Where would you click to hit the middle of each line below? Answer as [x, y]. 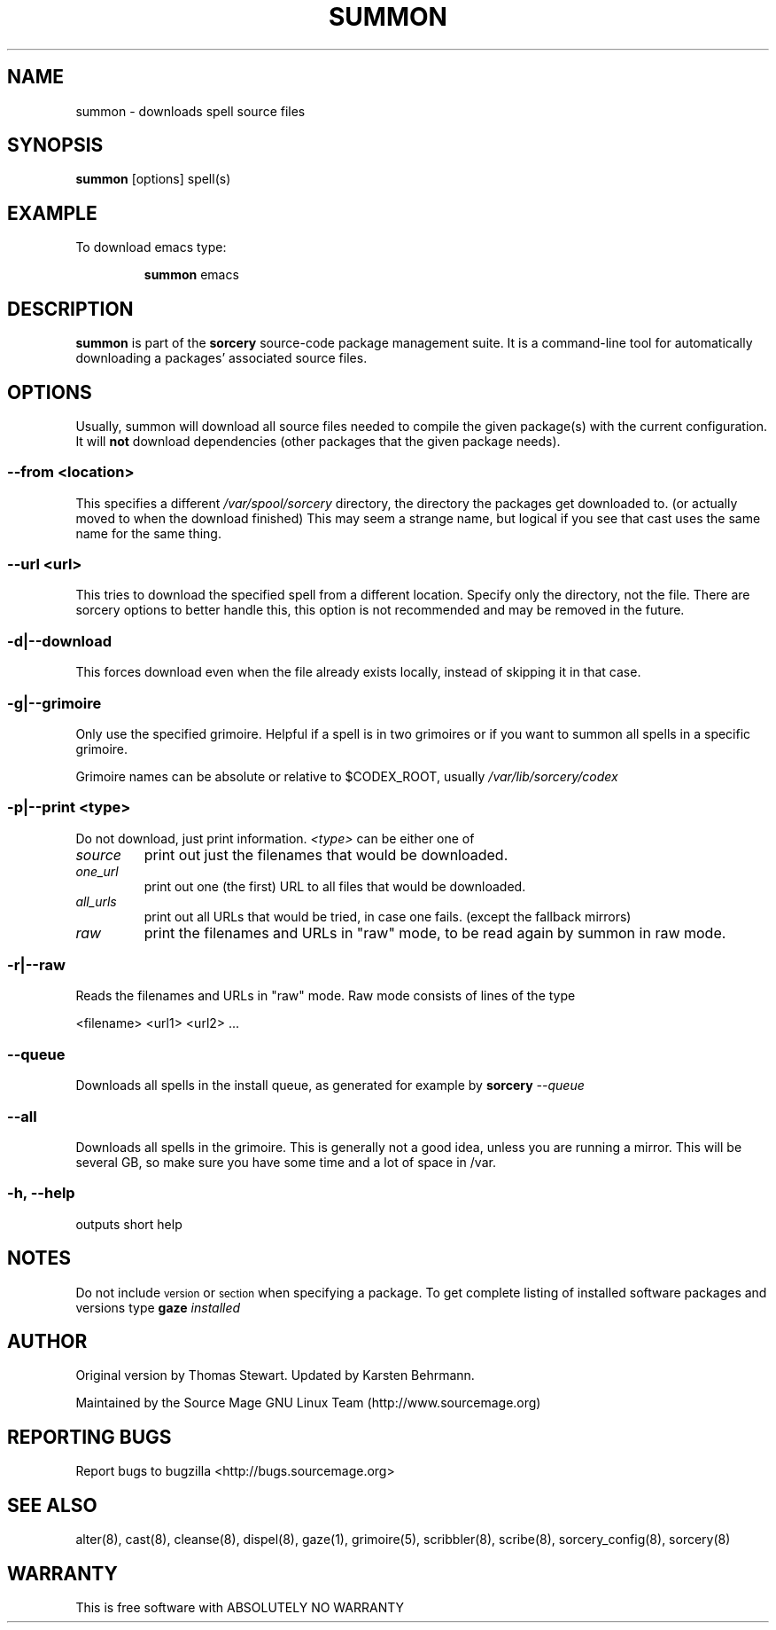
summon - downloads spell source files [190, 111]
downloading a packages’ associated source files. [221, 358]
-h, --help [41, 1193]
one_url [97, 871]
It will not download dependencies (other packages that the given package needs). [318, 441]
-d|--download [59, 641]
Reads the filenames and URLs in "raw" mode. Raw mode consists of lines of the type [326, 996]
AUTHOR [47, 1341]
